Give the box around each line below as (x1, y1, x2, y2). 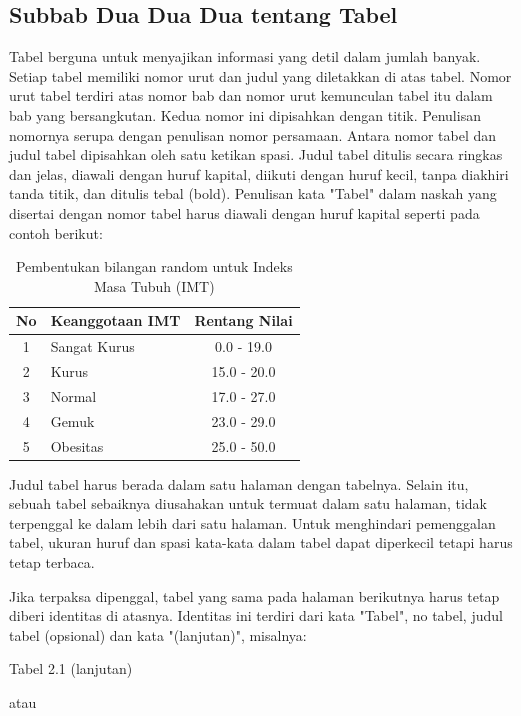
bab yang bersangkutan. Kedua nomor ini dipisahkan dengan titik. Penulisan (9, 104, 481, 125)
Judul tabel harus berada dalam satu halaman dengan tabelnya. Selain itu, (9, 473, 469, 494)
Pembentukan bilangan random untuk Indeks (15, 256, 293, 277)
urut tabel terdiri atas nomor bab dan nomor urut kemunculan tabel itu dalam (9, 85, 493, 106)
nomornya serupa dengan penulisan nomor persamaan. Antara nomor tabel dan (9, 124, 497, 145)
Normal (50, 385, 97, 406)
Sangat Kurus (50, 336, 135, 357)
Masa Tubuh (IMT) (93, 275, 215, 296)
